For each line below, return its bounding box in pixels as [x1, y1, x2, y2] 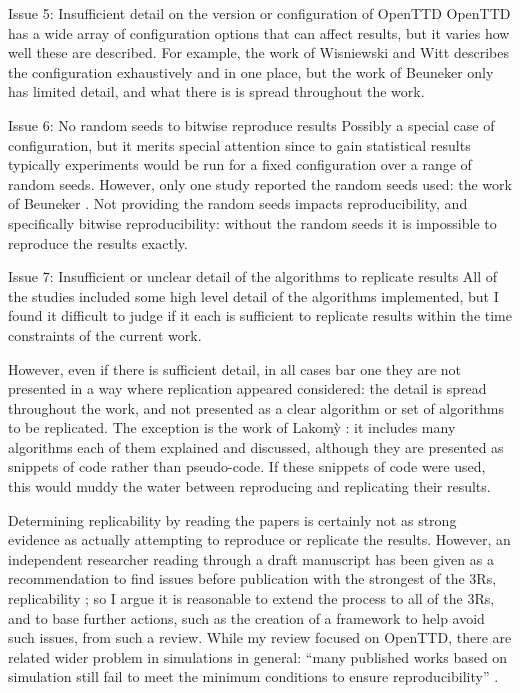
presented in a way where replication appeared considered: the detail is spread [8, 378, 487, 399]
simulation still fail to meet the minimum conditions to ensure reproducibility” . [8, 666, 499, 687]
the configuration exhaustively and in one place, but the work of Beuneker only [8, 61, 494, 82]
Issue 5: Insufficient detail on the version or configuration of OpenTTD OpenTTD [8, 3, 511, 23]
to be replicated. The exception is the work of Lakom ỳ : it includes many [8, 417, 456, 438]
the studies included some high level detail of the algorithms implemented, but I [8, 285, 499, 306]
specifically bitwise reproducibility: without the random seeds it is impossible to [8, 212, 497, 233]
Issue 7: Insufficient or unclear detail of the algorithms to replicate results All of [8, 266, 498, 287]
